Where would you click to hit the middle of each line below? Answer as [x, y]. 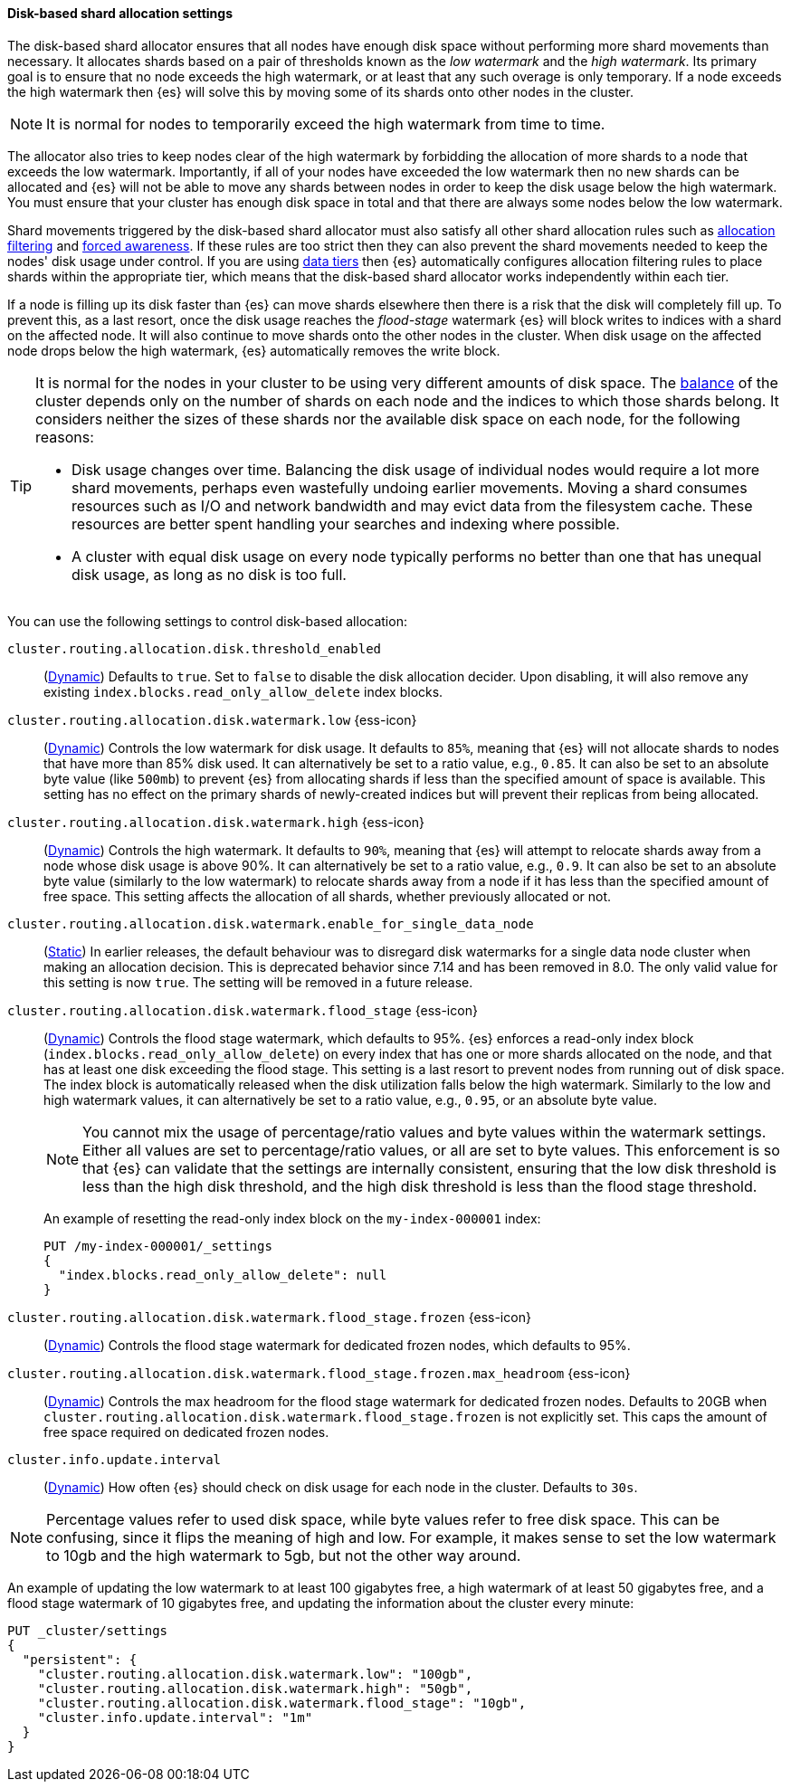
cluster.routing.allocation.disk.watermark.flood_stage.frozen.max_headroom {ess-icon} [319, 1373]
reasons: [65, 437]
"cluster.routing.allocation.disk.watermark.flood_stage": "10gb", [282, 1703]
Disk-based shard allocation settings [120, 13]
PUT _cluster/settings [88, 1630]
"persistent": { [80, 1659]
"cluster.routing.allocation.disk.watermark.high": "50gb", [255, 1688]
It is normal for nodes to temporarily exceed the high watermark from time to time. [326, 124]
